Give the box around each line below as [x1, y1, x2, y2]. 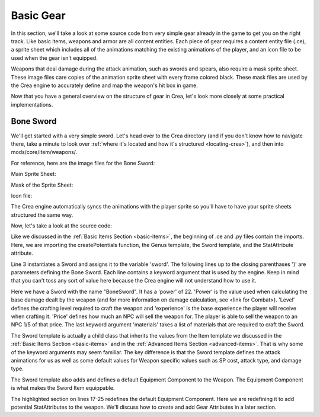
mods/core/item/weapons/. [11, 149, 78, 156]
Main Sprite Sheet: [11, 171, 56, 178]
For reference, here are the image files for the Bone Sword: [11, 159, 155, 166]
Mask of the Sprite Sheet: [11, 181, 73, 188]
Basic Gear [11, 9, 66, 22]
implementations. [11, 101, 53, 108]
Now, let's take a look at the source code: [11, 222, 113, 229]
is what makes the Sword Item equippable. [11, 384, 115, 392]
